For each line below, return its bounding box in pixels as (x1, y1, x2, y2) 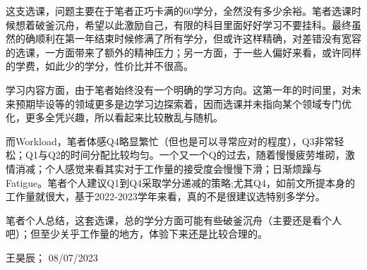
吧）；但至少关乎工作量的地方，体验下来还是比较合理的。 (6, 226, 267, 241)
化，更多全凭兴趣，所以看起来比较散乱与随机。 (6, 110, 223, 125)
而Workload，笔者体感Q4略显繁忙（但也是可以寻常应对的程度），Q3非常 (6, 133, 335, 148)
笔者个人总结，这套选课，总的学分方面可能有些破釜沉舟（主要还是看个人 (6, 212, 342, 227)
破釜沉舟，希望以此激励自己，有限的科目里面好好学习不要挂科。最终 (35, 17, 351, 32)
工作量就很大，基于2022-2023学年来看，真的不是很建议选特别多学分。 (6, 189, 325, 204)
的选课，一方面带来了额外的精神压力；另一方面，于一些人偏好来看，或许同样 (6, 44, 361, 59)
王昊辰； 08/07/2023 (6, 250, 98, 264)
